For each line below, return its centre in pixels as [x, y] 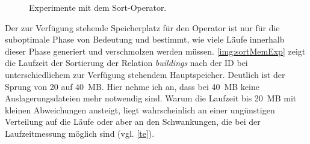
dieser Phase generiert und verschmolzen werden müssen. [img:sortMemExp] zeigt [155, 51]
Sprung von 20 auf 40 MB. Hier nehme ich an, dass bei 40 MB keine [132, 86]
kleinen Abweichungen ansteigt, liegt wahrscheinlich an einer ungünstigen [140, 109]
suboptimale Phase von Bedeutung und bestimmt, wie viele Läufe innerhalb [145, 39]
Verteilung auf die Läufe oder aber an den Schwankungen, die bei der [133, 121]
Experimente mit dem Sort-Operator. [98, 7]
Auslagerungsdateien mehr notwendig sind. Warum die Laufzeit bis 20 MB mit [151, 98]
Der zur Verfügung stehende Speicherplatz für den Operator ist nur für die [142, 27]
